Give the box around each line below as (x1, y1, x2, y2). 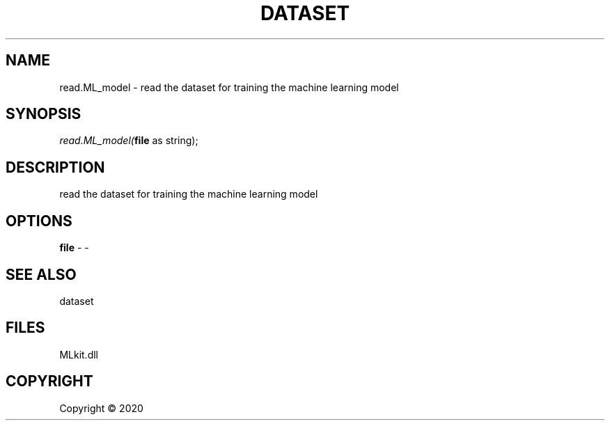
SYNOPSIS (6, 105, 81, 123)
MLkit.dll (59, 348, 98, 361)
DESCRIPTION (6, 158, 105, 176)
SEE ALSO (6, 265, 77, 283)
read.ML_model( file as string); (59, 134, 198, 147)
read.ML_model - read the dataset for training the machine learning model (59, 81, 399, 93)
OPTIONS (6, 212, 72, 230)
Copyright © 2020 (59, 402, 143, 414)
